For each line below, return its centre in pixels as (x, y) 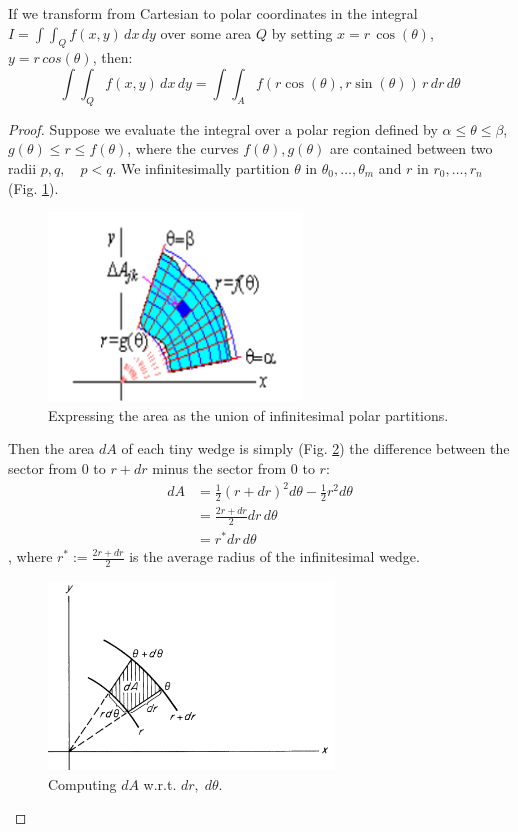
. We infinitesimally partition (201, 167)
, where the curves (183, 148)
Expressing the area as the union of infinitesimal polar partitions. (248, 414)
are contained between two (411, 148)
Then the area (51, 448)
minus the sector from (219, 467)
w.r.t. (160, 783)
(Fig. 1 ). (33, 187)
